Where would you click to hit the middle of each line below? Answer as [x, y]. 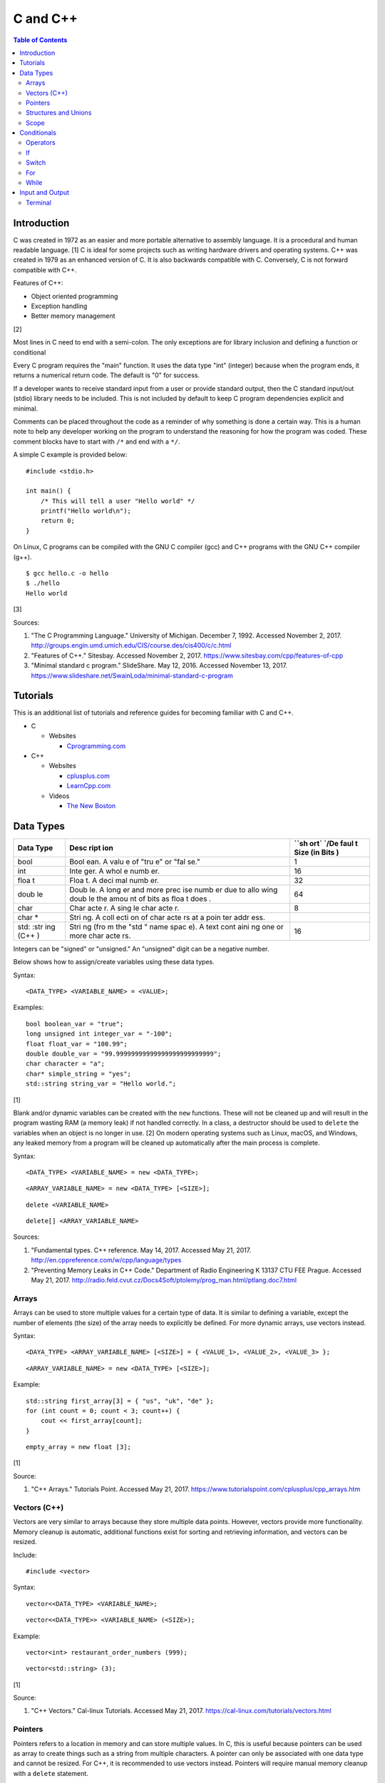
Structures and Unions [59, 113]
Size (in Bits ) [317, 852]
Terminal [38, 203]
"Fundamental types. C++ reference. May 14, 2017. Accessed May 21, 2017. [141, 1250]
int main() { [48, 491]
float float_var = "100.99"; [77, 1044]
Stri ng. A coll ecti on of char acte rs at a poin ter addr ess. [167, 917]
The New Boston [91, 805]
